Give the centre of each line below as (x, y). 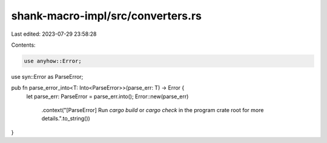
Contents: (23, 45)
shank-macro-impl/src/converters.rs (107, 16)
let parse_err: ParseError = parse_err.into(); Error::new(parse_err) (107, 96)
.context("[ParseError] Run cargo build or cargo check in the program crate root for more (153, 110)
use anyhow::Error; (53, 61)
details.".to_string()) (66, 119)
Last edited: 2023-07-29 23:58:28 (54, 34)
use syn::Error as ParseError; (47, 76)
